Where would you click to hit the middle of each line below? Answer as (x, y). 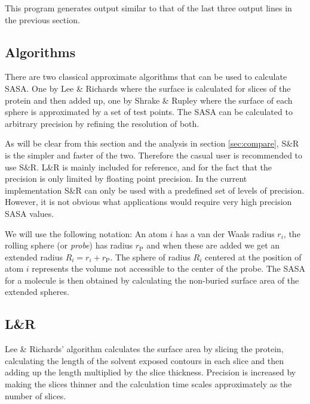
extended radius (34, 257)
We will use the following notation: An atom (86, 233)
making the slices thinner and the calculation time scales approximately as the (148, 384)
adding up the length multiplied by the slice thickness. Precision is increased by (151, 372)
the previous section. (42, 19)
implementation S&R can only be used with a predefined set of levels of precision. (155, 190)
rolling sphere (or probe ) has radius (69, 245)
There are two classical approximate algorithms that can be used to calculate (146, 77)
